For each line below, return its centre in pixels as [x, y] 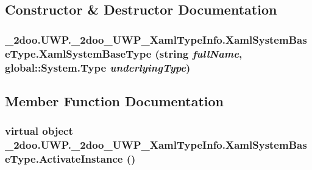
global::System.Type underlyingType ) [98, 67]
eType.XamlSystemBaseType [78, 53]
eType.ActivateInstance [64, 159]
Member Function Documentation [115, 100]
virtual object [39, 131]
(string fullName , [199, 53]
